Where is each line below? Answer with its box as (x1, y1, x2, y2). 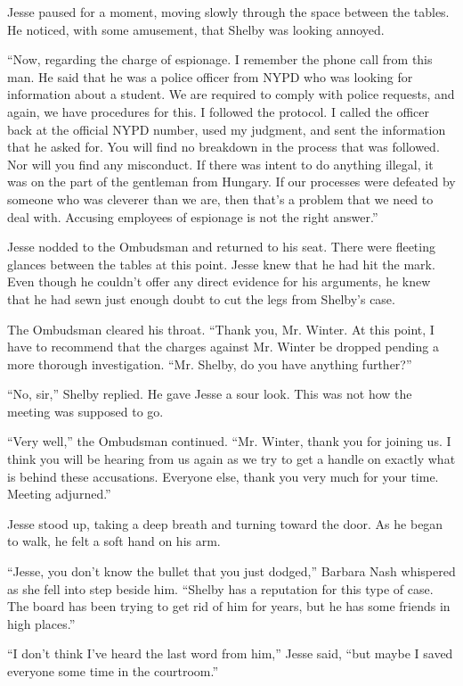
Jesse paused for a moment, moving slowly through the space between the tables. (7, 3, 450, 21)
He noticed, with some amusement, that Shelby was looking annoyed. (7, 20, 385, 38)
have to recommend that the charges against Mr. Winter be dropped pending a (7, 337, 439, 356)
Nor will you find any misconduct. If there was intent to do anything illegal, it (7, 154, 434, 173)
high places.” (7, 614, 76, 632)
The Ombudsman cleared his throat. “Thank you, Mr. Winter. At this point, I (7, 319, 435, 338)
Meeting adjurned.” (7, 484, 111, 503)
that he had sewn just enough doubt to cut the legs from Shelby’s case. (7, 289, 395, 308)
